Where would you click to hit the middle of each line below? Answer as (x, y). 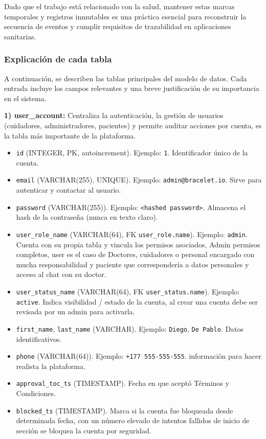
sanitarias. (20, 36)
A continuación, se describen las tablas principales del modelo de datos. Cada (126, 78)
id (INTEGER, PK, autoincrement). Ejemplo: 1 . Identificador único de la (132, 153)
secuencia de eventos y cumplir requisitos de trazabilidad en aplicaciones (118, 26)
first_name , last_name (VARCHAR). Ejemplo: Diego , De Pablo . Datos (130, 328)
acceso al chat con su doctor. (61, 274)
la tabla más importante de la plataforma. (70, 135)
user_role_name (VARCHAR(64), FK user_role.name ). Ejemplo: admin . (132, 234)
